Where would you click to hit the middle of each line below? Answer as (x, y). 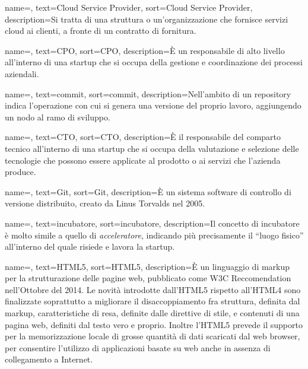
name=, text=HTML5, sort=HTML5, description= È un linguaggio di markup (147, 266)
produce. (20, 172)
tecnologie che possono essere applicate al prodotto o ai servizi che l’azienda (143, 160)
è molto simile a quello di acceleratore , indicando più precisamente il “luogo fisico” (154, 235)
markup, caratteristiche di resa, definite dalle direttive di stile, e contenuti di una (152, 313)
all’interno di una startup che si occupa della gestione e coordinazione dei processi (154, 62)
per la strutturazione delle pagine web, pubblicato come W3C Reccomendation (148, 278)
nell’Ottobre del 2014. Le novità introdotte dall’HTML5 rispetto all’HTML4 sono (153, 289)
